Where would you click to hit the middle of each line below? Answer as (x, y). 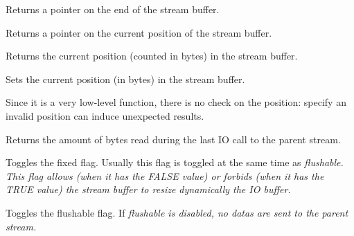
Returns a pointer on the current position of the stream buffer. (139, 32)
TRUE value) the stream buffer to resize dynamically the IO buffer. (148, 189)
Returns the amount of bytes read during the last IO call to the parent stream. (173, 139)
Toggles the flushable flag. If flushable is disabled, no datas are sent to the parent (177, 212)
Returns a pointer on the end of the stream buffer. (113, 9)
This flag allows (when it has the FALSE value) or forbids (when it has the (165, 175)
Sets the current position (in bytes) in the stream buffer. (125, 79)
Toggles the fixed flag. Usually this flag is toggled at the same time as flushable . (175, 162)
